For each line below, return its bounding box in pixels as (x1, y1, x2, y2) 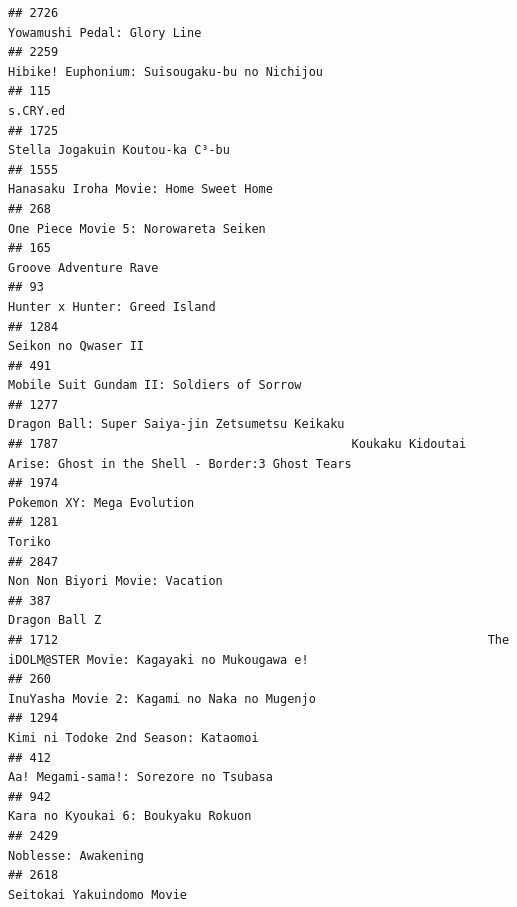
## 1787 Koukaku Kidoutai (8, 437, 467, 452)
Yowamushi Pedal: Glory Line (8, 25, 202, 40)
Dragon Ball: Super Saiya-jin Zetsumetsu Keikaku (8, 417, 345, 432)
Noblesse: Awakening (8, 848, 145, 863)
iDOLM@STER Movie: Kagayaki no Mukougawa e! (8, 652, 309, 667)
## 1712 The (8, 633, 510, 647)
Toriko (8, 535, 51, 550)
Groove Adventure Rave (8, 260, 159, 275)
